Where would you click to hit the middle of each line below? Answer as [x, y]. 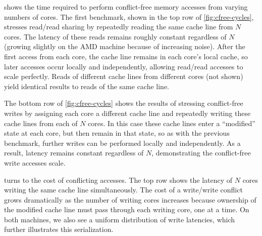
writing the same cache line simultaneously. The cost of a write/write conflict [123, 190]
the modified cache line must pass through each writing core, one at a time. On [127, 209]
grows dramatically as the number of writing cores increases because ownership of [130, 199]
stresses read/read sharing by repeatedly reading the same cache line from [119, 27]
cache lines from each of [41, 123]
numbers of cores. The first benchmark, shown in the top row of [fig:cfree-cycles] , [129, 16]
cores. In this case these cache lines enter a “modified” [172, 123]
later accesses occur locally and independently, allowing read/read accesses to [124, 66]
